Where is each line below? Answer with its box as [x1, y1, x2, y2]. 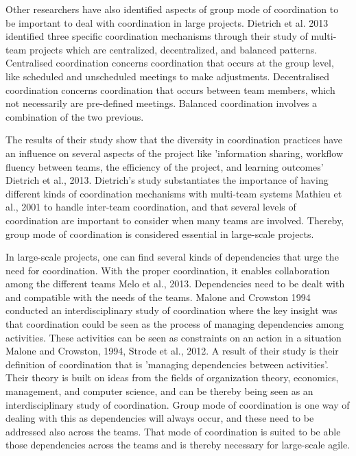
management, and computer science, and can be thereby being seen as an [5, 384, 313, 398]
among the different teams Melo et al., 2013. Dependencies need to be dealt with [5, 276, 345, 291]
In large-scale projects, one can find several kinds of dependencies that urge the [5, 250, 339, 264]
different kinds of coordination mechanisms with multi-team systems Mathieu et [5, 186, 342, 200]
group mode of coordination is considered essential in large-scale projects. [5, 226, 314, 241]
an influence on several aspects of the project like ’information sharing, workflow [5, 145, 344, 160]
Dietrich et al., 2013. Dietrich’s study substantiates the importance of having [5, 173, 329, 187]
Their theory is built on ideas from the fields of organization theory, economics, [5, 370, 339, 385]
